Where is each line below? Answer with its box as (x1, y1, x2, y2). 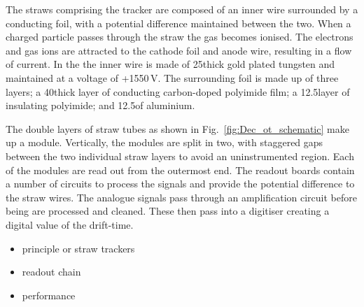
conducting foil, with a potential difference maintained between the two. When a (6, 15, 351, 30)
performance (22, 287, 76, 302)
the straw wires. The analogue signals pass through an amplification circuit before (6, 190, 357, 204)
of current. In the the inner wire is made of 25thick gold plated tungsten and (6, 57, 335, 71)
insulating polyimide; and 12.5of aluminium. (6, 98, 195, 113)
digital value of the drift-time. (6, 217, 134, 231)
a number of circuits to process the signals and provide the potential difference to (6, 176, 355, 191)
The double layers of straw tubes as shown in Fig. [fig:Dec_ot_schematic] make (6, 121, 349, 136)
